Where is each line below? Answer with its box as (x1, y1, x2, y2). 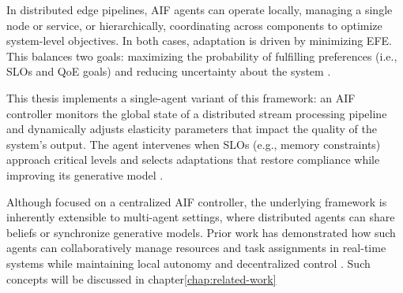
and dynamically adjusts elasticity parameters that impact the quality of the (6, 121, 378, 137)
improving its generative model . (6, 166, 164, 183)
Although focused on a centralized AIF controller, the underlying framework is (6, 193, 387, 210)
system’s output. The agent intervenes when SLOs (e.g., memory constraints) (6, 135, 381, 152)
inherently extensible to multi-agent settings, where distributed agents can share (6, 209, 395, 225)
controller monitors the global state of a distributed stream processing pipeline (6, 105, 387, 121)
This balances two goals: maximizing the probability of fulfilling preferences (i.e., (6, 47, 397, 64)
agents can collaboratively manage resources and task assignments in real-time (6, 239, 386, 256)
